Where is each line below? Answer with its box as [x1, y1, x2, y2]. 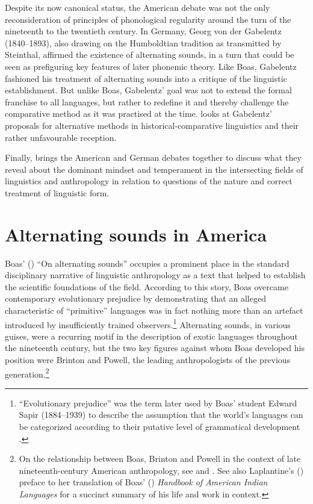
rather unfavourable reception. [5, 131, 117, 143]
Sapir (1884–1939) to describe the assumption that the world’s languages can [19, 408, 303, 421]
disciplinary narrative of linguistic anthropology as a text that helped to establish [5, 269, 306, 281]
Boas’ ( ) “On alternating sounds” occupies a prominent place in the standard [5, 257, 290, 269]
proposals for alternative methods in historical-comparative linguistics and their [5, 119, 299, 131]
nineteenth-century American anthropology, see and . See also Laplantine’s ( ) [19, 464, 304, 476]
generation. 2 [5, 366, 49, 380]
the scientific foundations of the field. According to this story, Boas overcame [5, 280, 288, 293]
